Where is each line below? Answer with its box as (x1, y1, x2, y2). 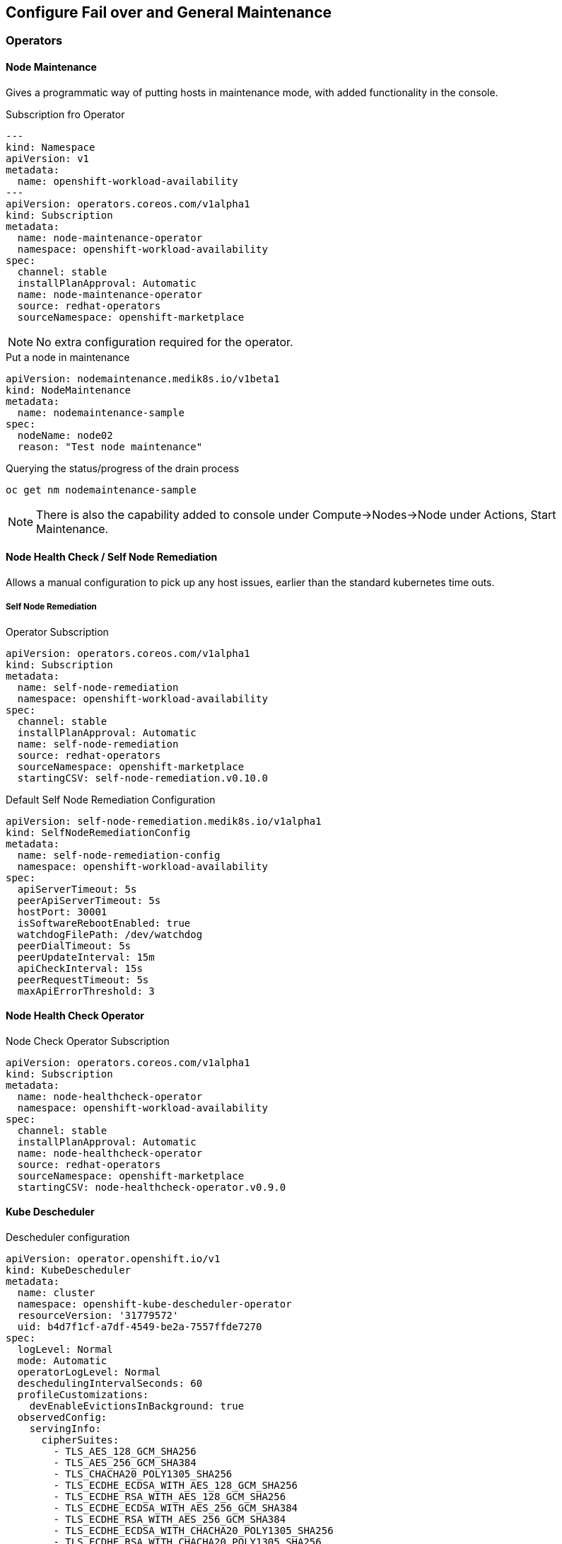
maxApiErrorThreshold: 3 (17, 985, 155, 997)
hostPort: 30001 (17, 905, 107, 917)
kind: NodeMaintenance (6, 384, 131, 396)
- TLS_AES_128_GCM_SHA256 (53, 1446, 197, 1458)
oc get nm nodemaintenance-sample (6, 484, 197, 496)
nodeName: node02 (17, 429, 113, 441)
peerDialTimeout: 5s (17, 939, 131, 951)
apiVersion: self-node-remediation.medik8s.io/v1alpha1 (6, 815, 322, 827)
